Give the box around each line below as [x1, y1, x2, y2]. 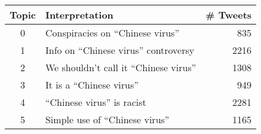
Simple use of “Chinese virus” [45, 112, 170, 126]
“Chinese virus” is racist [45, 95, 146, 109]
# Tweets [205, 8, 252, 22]
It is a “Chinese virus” [45, 78, 139, 92]
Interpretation [45, 8, 113, 22]
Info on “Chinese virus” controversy [45, 43, 195, 57]
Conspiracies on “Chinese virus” [45, 26, 179, 39]
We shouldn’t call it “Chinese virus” [45, 60, 196, 74]
